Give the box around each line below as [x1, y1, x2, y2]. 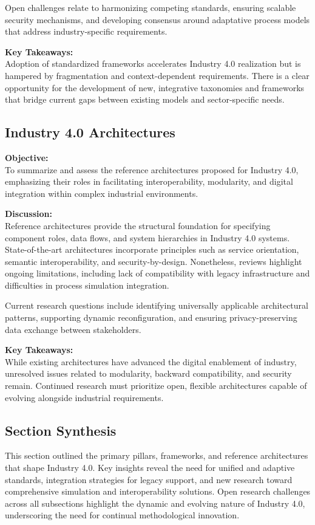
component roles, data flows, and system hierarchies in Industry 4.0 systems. [5, 231, 290, 244]
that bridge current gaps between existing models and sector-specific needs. [5, 93, 285, 106]
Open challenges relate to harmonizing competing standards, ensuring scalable [5, 1, 296, 13]
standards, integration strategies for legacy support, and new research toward [5, 473, 293, 486]
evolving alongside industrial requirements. [5, 391, 164, 403]
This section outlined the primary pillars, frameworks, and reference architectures [5, 449, 308, 462]
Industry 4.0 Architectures [5, 123, 175, 142]
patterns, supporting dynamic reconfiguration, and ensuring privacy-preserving [5, 311, 297, 324]
